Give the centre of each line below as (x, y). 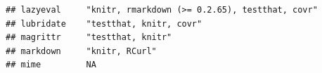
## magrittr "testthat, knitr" (89, 38)
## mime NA (51, 65)
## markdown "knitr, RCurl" (81, 51)
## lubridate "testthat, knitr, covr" (104, 24)
